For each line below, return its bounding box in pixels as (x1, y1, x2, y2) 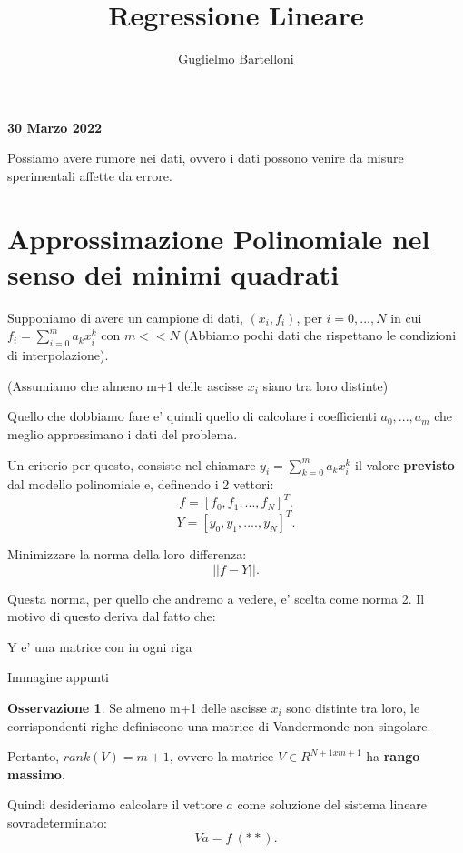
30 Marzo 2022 (7, 117, 102, 136)
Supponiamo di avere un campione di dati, (7, 307, 243, 326)
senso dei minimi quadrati (7, 255, 340, 292)
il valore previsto (355, 455, 455, 474)
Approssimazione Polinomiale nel (7, 219, 430, 256)
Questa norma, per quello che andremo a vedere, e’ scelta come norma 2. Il (7, 588, 425, 607)
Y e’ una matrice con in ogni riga (7, 637, 192, 656)
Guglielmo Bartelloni (178, 49, 294, 68)
